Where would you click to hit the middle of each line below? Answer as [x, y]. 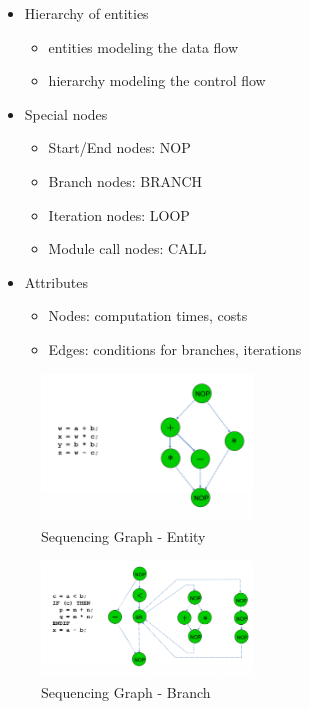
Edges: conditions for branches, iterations [175, 348]
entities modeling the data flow [143, 46]
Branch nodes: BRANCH [125, 180]
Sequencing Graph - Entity [123, 535]
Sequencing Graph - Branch [126, 692]
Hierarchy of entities [86, 13]
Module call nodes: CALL [127, 248]
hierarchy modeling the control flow [157, 80]
